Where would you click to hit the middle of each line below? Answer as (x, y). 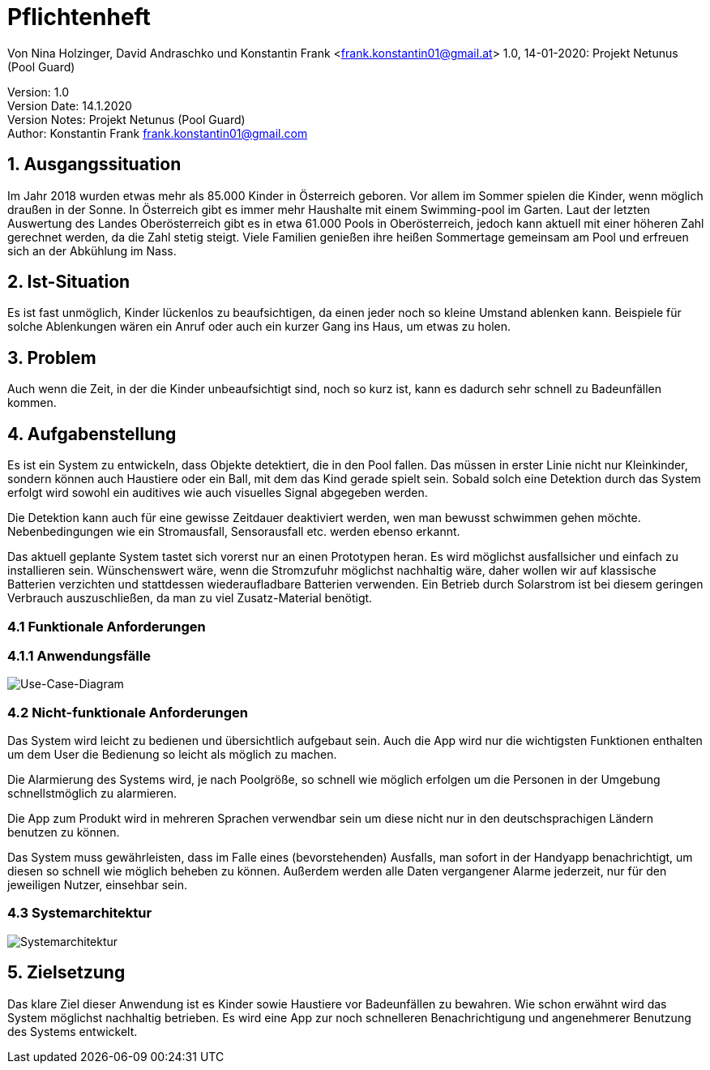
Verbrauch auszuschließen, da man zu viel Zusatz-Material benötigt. (190, 598)
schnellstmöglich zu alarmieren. (92, 793)
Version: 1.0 (38, 92)
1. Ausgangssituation (94, 165)
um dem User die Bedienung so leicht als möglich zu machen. (172, 754)
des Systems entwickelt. (73, 1031)
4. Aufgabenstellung (92, 434)
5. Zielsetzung (66, 973)
